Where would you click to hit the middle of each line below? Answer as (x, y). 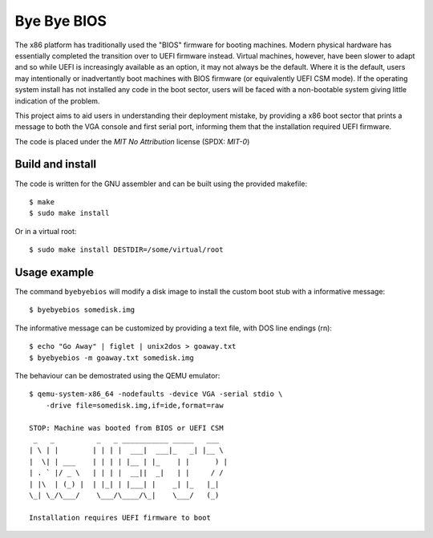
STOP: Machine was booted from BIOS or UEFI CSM (126, 428)
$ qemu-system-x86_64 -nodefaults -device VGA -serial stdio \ (156, 394)
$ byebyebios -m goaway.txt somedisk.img (111, 358)
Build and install (55, 164)
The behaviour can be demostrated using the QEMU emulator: (117, 376)
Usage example (55, 272)
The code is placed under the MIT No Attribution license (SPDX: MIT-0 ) (132, 141)
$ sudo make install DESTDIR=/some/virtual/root (126, 250)
